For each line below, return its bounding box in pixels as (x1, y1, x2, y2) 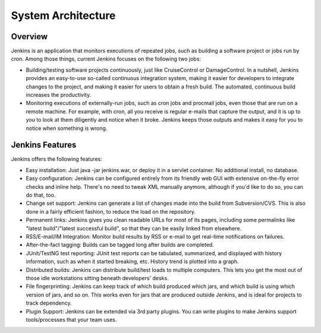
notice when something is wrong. (26, 125, 108, 132)
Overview (11, 31, 48, 42)
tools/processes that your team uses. (26, 316, 117, 323)
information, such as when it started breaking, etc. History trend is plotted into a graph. (26, 258, 239, 265)
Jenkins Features (11, 140, 77, 150)
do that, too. (26, 192, 56, 199)
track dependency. (26, 300, 73, 307)
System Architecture (11, 9, 116, 22)
